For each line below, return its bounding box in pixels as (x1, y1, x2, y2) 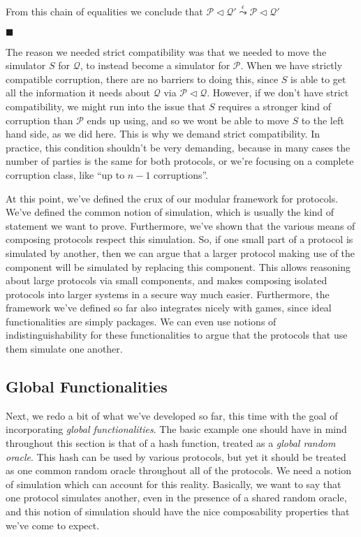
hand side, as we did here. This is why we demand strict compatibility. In (6, 126, 321, 141)
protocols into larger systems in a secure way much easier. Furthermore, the (6, 286, 330, 301)
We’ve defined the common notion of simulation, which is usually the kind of (6, 205, 334, 219)
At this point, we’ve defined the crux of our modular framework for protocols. (6, 191, 339, 205)
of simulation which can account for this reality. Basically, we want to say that (6, 476, 341, 491)
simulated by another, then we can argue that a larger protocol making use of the (6, 245, 355, 260)
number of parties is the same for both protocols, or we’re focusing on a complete (6, 154, 354, 168)
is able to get (290, 71, 346, 86)
